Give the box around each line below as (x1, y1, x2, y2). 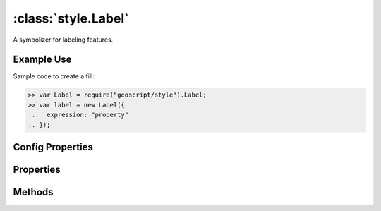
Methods (13, 186, 54, 198)
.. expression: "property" (28, 111, 129, 119)
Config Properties (13, 141, 93, 153)
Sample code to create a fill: (13, 72, 95, 80)
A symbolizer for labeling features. (13, 35, 114, 44)
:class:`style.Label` (13, 11, 129, 26)
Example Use (13, 54, 72, 66)
